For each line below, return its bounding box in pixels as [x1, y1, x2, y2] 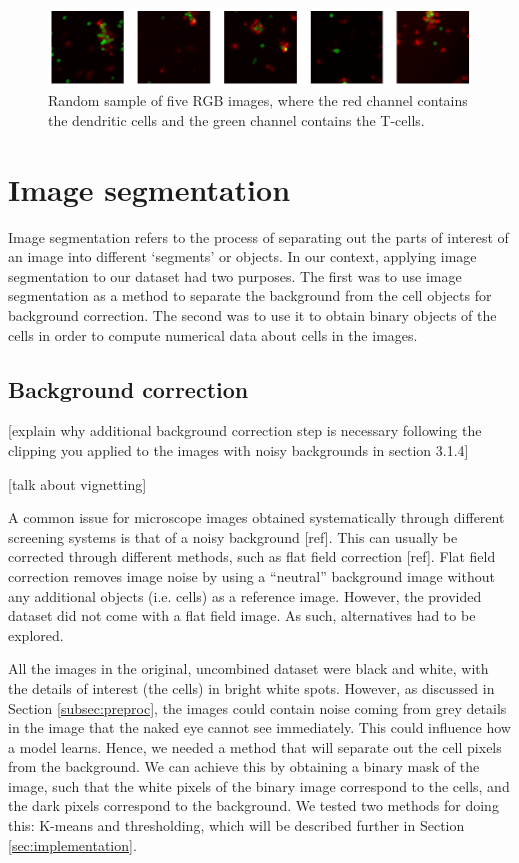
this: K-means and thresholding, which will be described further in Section [8, 815, 465, 836]
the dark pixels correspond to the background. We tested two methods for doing [8, 795, 499, 816]
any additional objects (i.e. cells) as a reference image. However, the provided [8, 585, 482, 606]
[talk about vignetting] [8, 473, 147, 494]
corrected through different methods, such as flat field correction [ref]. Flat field [8, 546, 496, 567]
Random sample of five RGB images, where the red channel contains [48, 90, 468, 111]
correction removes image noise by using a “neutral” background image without [8, 565, 495, 586]
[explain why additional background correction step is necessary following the [8, 420, 482, 441]
